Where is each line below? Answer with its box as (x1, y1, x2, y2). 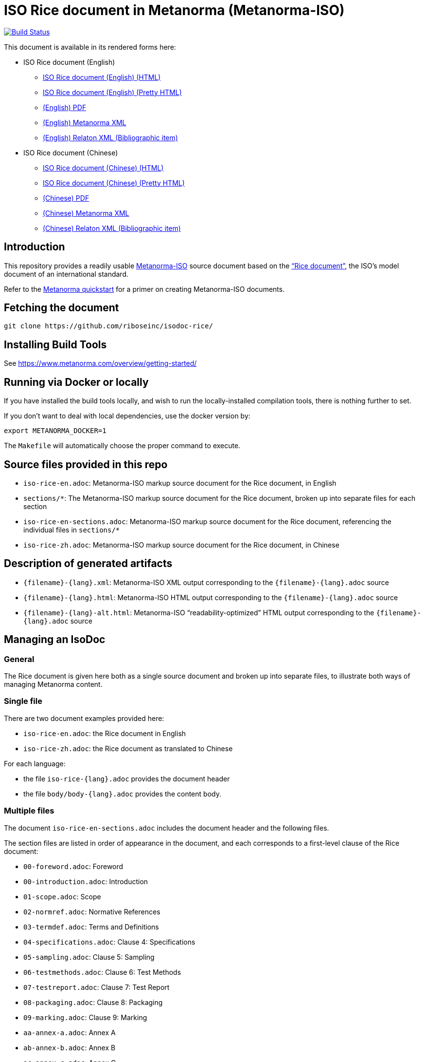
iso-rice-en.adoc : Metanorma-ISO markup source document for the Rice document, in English (23, 478, 336, 487)
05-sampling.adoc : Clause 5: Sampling (23, 952, 155, 961)
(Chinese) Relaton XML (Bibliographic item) (43, 224, 181, 232)
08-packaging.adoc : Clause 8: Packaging (23, 998, 163, 1006)
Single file (4, 696, 42, 706)
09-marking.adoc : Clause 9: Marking (23, 1013, 147, 1022)
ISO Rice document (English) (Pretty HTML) (43, 88, 182, 96)
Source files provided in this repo (4, 458, 168, 471)
